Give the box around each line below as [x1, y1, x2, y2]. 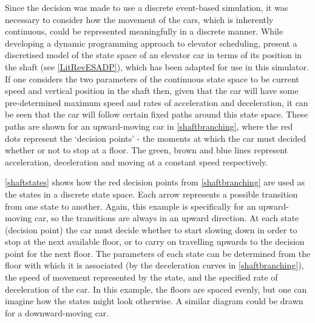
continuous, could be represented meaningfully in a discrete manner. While [5, 25, 283, 38]
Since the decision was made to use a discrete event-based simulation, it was [5, 1, 288, 13]
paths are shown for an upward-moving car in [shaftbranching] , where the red [5, 119, 293, 132]
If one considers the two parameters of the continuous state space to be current [5, 72, 299, 85]
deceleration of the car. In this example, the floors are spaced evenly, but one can [5, 282, 307, 295]
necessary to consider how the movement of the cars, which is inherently [5, 13, 274, 25]
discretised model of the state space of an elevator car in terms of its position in [5, 48, 302, 61]
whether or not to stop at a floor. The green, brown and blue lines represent [5, 144, 288, 156]
